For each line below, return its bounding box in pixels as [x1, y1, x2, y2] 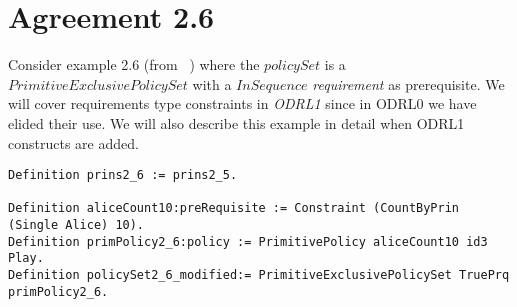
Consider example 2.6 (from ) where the [8, 54, 260, 75]
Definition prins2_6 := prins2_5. [8, 168, 238, 183]
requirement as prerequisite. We [312, 73, 505, 94]
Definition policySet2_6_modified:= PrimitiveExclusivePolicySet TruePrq [8, 268, 510, 283]
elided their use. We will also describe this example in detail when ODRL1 [8, 112, 465, 133]
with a [192, 73, 232, 94]
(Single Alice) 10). [8, 218, 145, 233]
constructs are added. [8, 132, 139, 153]
